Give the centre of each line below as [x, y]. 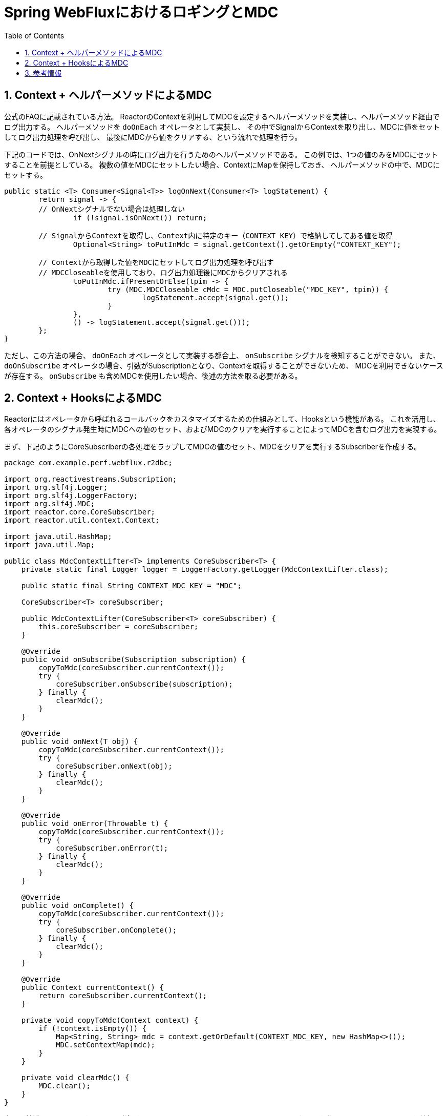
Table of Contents [34, 35]
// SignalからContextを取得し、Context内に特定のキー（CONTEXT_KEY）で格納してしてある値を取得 [216, 235]
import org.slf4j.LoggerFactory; [71, 496]
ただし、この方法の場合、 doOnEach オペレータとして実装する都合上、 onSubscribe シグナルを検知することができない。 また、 [222, 355]
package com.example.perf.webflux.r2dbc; [88, 463]
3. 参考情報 [43, 73]
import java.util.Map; [50, 545]
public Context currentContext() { [92, 988]
